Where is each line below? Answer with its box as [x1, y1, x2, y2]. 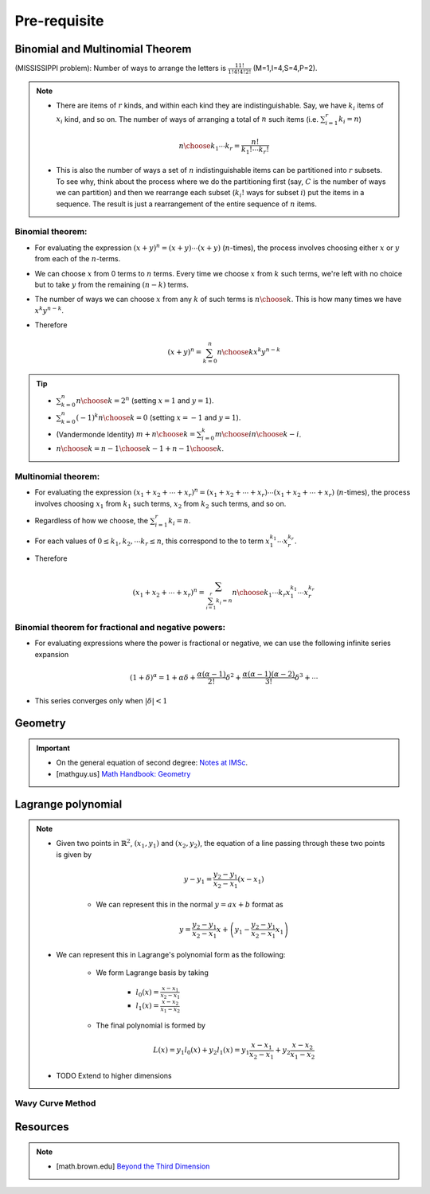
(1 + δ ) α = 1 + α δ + [130, 671, 197, 682]
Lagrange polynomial [14, 797, 123, 811]
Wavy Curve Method [14, 1098, 96, 1109]
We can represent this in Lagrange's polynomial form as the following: [56, 949, 286, 959]
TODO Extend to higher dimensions [56, 1071, 172, 1080]
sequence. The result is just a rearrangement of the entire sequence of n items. [56, 199, 318, 209]
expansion [34, 649, 69, 659]
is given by [56, 849, 92, 859]
